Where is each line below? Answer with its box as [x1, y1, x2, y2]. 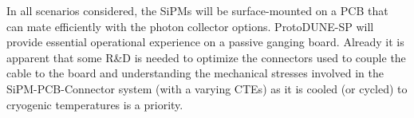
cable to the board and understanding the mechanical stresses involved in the [6, 65, 384, 81]
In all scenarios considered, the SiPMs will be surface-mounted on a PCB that [6, 2, 388, 18]
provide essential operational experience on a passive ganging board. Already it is [6, 33, 404, 50]
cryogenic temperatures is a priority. [6, 96, 183, 112]
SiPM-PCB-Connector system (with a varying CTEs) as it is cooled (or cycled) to [6, 80, 408, 96]
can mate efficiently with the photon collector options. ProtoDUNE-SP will [6, 18, 374, 34]
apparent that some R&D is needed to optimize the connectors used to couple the [6, 49, 406, 65]
